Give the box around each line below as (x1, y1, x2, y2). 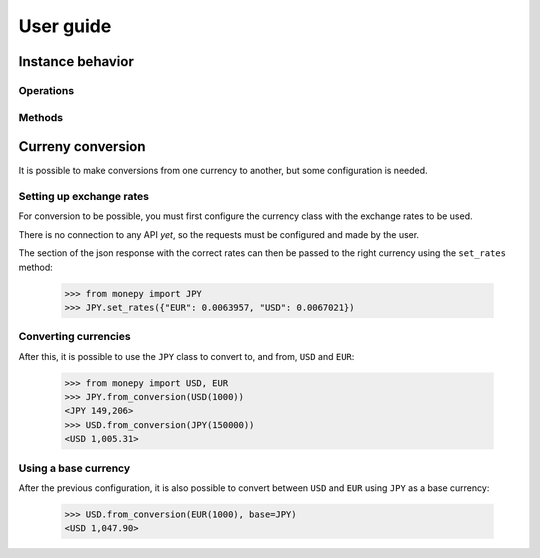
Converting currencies (18, 330, 131, 344)
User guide (18, 15, 112, 37)
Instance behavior (18, 53, 134, 70)
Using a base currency (18, 461, 131, 475)
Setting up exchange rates (18, 189, 150, 203)
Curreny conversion (18, 138, 146, 155)
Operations (18, 83, 75, 97)
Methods (18, 110, 64, 124)
